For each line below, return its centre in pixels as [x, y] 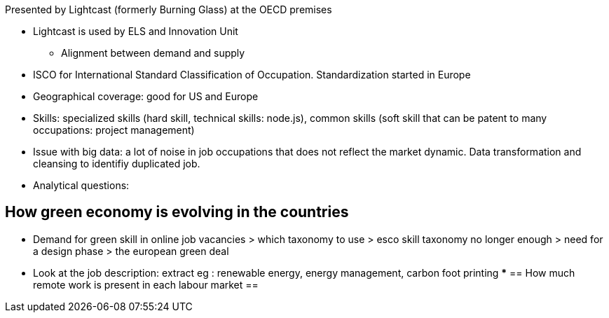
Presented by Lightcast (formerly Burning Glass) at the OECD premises [169, 9]
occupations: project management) [114, 130]
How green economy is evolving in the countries [177, 212]
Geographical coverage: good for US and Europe [146, 96]
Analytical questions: [81, 185]
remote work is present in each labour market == [146, 284]
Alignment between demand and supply [153, 53]
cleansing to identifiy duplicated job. [117, 164]
